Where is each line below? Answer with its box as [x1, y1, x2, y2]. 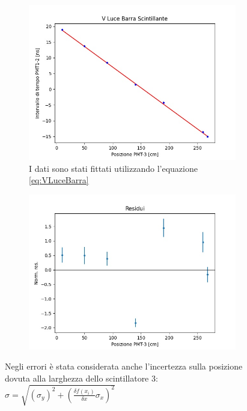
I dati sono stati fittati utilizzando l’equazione [29, 162, 198, 174]
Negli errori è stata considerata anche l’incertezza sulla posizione [5, 360, 243, 373]
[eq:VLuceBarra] [29, 174, 89, 186]
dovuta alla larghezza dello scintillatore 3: [5, 371, 158, 384]
